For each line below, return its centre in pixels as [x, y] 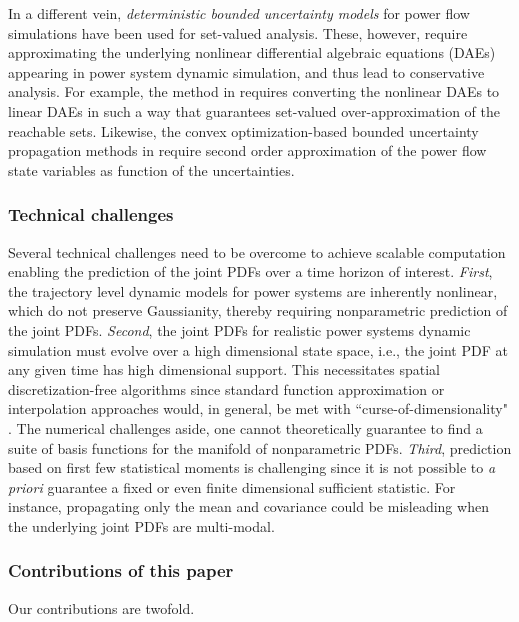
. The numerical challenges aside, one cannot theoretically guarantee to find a [245, 427]
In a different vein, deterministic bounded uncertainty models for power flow [239, 13]
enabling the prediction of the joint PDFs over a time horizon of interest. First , [250, 271]
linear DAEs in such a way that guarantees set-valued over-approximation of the [254, 110]
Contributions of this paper [121, 570]
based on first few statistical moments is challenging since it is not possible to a [252, 467]
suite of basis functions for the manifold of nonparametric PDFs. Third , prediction [260, 447]
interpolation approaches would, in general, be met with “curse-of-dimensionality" [258, 408]
